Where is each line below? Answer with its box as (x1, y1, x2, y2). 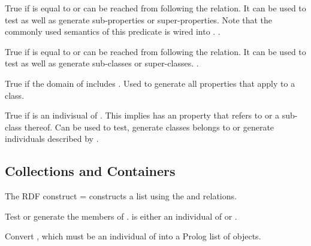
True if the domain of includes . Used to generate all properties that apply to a (5, 77, 295, 89)
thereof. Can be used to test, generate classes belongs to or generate (24, 120, 274, 133)
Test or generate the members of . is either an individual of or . (5, 209, 237, 222)
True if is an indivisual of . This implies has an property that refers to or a (5, 109, 280, 122)
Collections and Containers (5, 162, 176, 180)
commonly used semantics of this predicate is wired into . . (5, 25, 221, 38)
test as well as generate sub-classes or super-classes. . (5, 57, 199, 69)
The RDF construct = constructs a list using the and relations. (5, 190, 237, 202)
